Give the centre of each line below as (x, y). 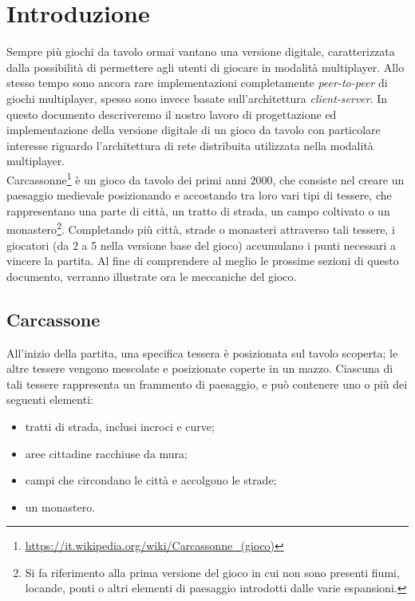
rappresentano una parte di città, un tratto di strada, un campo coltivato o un (198, 210)
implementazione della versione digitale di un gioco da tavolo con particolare (194, 130)
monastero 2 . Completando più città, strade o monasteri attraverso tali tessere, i (201, 228)
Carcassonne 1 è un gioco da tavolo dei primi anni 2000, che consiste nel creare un (206, 178)
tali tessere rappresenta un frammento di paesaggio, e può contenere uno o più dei (207, 384)
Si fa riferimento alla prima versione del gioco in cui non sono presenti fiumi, (212, 572)
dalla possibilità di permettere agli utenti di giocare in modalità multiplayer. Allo (206, 67)
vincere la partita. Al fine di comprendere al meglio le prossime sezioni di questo (203, 261)
